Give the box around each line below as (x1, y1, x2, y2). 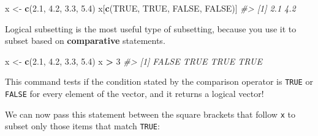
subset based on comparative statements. (5, 34, 165, 47)
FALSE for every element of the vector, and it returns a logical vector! (5, 87, 264, 100)
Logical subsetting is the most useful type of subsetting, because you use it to (5, 22, 297, 35)
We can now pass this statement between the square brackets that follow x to (5, 107, 295, 120)
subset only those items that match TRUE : (5, 120, 160, 132)
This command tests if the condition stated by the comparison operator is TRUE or (5, 75, 313, 88)
